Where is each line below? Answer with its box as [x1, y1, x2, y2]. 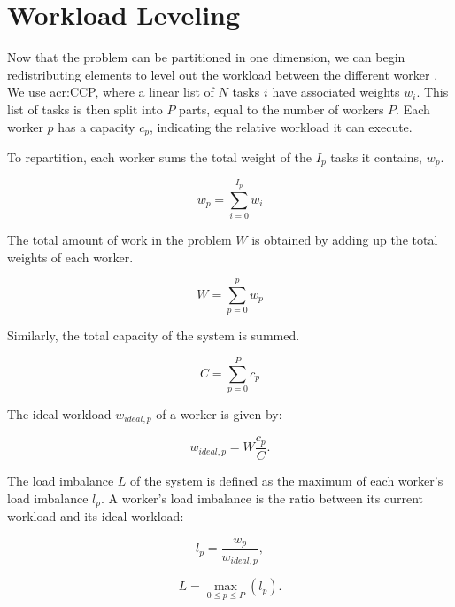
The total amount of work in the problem [7, 230, 232, 248]
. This [416, 82, 449, 101]
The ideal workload [7, 404, 112, 423]
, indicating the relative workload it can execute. [149, 117, 413, 136]
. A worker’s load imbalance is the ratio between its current [100, 488, 423, 507]
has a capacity [58, 117, 135, 136]
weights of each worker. [7, 247, 134, 266]
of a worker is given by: [156, 404, 282, 423]
